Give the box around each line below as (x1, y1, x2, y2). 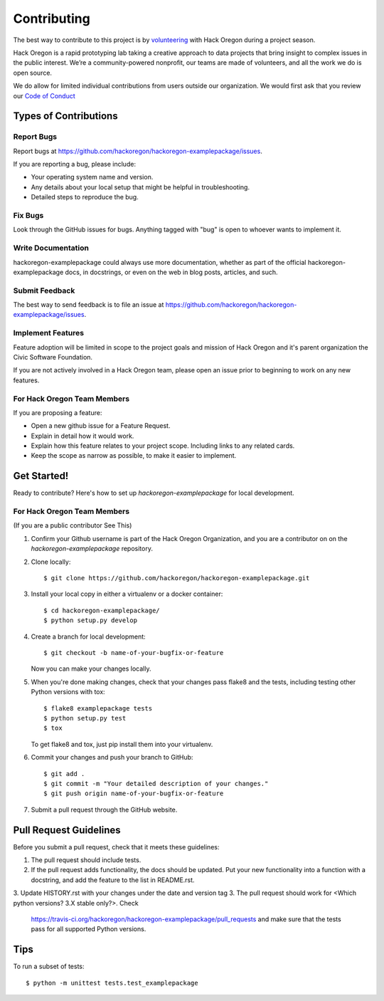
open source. (13, 68, 53, 77)
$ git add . (43, 770, 85, 777)
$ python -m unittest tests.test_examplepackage (26, 979, 198, 987)
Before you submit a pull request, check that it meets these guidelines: (13, 842, 220, 851)
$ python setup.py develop (43, 617, 138, 624)
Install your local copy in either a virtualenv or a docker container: (31, 589, 223, 598)
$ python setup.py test (43, 714, 127, 722)
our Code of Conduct (13, 91, 76, 100)
